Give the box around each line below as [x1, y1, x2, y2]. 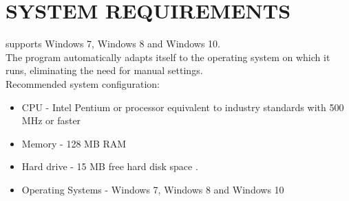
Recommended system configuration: [6, 76, 160, 91]
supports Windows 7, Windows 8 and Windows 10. [6, 36, 220, 51]
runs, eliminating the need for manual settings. [6, 63, 203, 78]
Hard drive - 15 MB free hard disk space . [21, 159, 198, 174]
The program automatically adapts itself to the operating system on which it [6, 49, 330, 64]
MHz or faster [21, 113, 81, 128]
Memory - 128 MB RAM [21, 136, 127, 150]
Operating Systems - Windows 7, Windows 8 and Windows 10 [21, 182, 284, 196]
